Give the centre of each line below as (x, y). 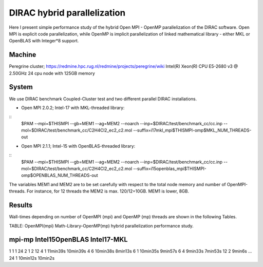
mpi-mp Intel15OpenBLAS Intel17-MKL (68, 239)
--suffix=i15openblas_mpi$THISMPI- (170, 169)
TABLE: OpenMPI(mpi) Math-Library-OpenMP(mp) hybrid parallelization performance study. (101, 226)
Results (21, 205)
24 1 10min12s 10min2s (32, 258)
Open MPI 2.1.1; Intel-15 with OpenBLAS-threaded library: (78, 146)
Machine (23, 55)
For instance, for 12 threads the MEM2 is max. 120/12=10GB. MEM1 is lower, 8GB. (108, 191)
